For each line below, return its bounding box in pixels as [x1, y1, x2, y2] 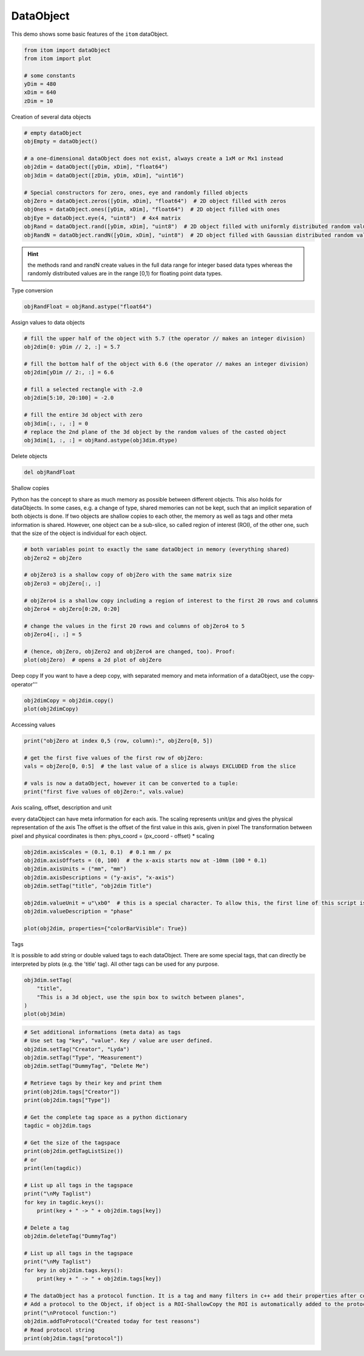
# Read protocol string [24, 1326, 95, 1334]
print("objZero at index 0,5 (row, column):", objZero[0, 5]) [24, 737, 213, 745]
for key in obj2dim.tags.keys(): [24, 1267, 124, 1273]
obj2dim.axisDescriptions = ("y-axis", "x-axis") [24, 874, 175, 881]
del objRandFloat [24, 469, 76, 476]
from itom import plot [24, 55, 92, 62]
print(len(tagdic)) [24, 1165, 82, 1172]
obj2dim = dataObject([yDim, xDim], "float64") [24, 163, 168, 170]
